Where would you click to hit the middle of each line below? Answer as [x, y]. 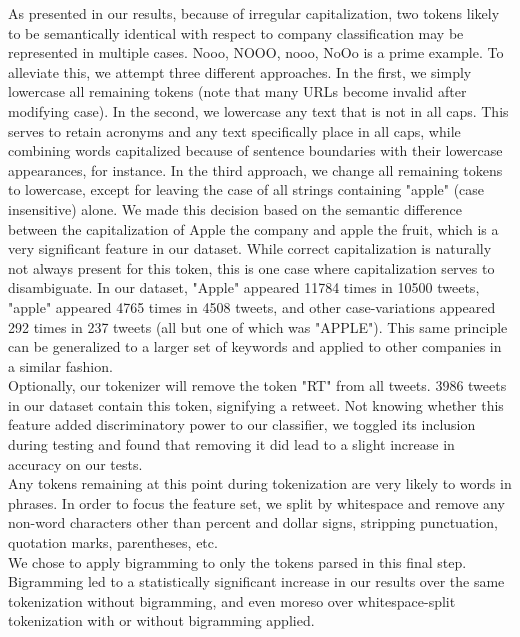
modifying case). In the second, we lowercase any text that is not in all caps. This [258, 110]
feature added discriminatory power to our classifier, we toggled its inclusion [242, 424]
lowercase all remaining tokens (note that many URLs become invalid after [237, 91]
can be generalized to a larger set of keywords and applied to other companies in [255, 346]
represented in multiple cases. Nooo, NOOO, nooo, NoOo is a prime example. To [256, 52]
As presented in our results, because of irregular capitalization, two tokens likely [254, 13]
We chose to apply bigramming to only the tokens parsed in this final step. [237, 561]
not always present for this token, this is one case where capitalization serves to [251, 267]
